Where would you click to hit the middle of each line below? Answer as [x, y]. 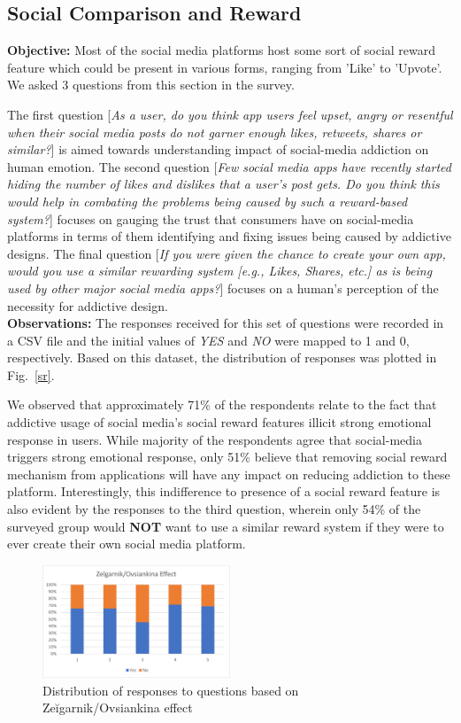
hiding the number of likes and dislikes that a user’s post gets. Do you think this [223, 184]
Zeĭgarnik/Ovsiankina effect [118, 707]
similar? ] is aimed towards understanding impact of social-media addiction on [218, 149]
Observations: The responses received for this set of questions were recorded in [226, 323]
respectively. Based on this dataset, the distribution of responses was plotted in [222, 358]
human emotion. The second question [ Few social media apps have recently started [230, 166]
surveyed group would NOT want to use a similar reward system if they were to [226, 526]
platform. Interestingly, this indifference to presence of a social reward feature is [224, 491]
